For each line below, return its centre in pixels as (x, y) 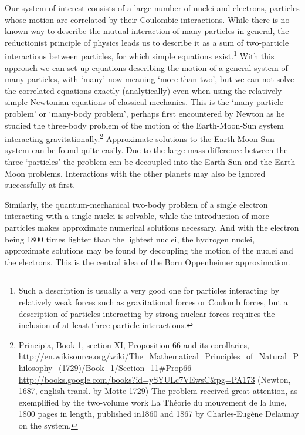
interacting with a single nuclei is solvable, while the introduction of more (137, 216)
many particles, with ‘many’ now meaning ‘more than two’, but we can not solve (150, 79)
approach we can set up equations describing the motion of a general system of (146, 67)
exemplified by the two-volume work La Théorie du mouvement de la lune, (152, 402)
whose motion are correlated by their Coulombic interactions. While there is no (147, 19)
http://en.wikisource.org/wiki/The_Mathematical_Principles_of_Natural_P (158, 356)
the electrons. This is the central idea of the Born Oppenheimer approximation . (148, 262)
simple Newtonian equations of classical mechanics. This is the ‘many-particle (144, 102)
